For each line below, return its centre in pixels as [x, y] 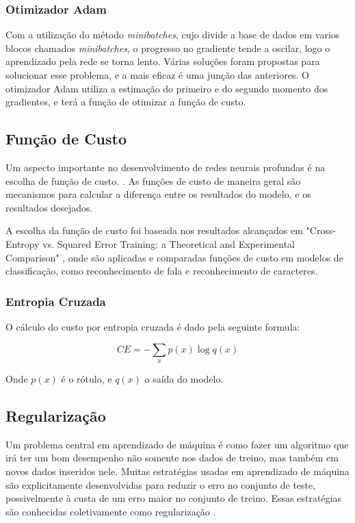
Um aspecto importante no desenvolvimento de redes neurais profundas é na [166, 167]
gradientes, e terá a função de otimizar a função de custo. [126, 102]
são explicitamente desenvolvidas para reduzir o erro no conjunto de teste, [161, 484]
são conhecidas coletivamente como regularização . [111, 511]
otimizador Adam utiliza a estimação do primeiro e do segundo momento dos [167, 88]
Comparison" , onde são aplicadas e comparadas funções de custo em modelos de [174, 257]
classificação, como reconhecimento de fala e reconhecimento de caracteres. [162, 271]
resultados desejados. [49, 207]
